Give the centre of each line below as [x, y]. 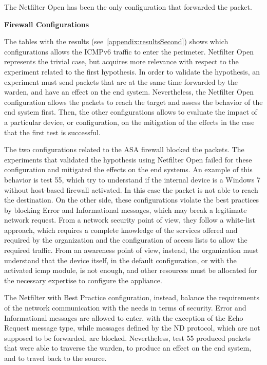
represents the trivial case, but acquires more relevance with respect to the [121, 61]
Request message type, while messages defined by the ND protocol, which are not [132, 328]
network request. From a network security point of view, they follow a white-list [130, 220]
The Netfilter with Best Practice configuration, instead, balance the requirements [132, 297]
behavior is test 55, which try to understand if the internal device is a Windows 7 [132, 179]
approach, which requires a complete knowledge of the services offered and [121, 230]
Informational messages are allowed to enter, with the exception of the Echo [124, 317]
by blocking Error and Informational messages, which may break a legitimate [126, 209]
